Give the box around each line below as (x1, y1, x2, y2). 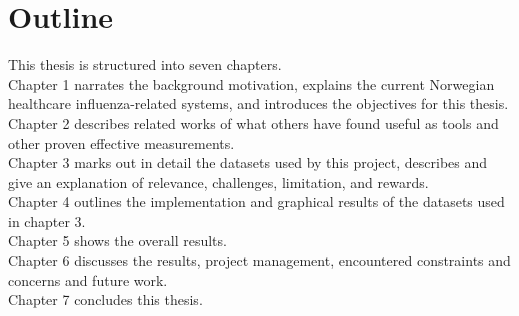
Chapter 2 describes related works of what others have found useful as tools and (8, 112, 499, 133)
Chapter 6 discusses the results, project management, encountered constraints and (8, 250, 511, 271)
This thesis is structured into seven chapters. (8, 54, 282, 75)
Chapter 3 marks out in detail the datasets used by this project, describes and (8, 152, 488, 173)
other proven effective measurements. (8, 132, 235, 153)
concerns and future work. (8, 269, 168, 290)
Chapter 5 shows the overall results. (8, 230, 227, 251)
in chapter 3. (8, 210, 86, 231)
